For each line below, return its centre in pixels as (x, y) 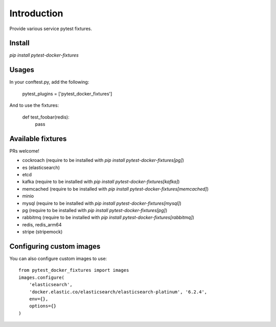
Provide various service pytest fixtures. (51, 29)
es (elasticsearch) (41, 167)
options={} (43, 306)
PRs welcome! (24, 151)
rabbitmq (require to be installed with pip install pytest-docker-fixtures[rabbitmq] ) (108, 218)
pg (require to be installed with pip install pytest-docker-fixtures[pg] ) (95, 210)
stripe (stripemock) (42, 232)
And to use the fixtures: (34, 105)
